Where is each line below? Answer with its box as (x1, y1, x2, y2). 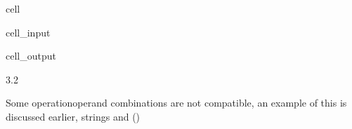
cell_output (6, 48, 56, 63)
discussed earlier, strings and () (6, 109, 141, 123)
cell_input (6, 25, 51, 39)
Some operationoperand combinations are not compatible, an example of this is (6, 95, 347, 110)
